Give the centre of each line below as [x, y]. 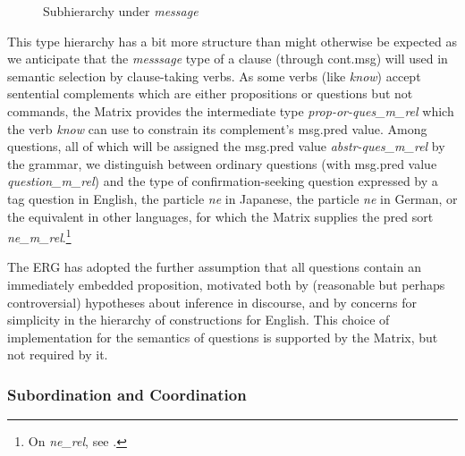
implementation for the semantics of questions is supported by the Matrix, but [223, 337]
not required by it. [58, 355]
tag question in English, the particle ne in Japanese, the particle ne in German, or [232, 198]
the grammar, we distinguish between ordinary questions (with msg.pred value [222, 163]
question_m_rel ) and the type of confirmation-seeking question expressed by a [223, 181]
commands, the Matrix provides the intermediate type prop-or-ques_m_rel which [231, 110]
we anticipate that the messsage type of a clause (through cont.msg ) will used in [228, 59]
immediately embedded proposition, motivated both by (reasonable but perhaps [226, 284]
